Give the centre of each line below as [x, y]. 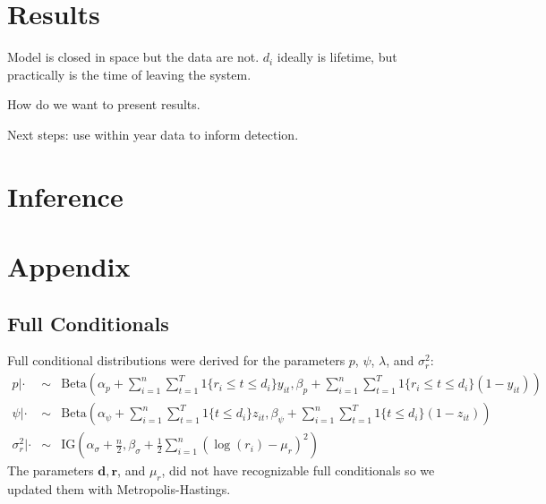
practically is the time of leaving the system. [129, 74]
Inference [65, 196]
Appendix [69, 266]
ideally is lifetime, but [337, 57]
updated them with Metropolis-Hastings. [119, 488]
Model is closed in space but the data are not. [133, 57]
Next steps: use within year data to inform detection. [153, 134]
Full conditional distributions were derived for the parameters [176, 360]
